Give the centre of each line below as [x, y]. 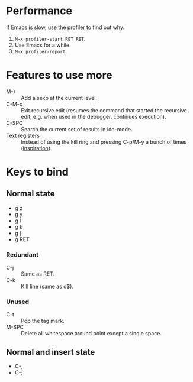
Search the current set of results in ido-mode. [77, 129]
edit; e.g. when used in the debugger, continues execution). [94, 116]
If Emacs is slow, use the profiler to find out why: [65, 27]
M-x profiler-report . [41, 51]
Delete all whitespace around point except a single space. [91, 334]
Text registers [23, 135]
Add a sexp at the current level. [59, 98]
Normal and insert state [51, 352]
